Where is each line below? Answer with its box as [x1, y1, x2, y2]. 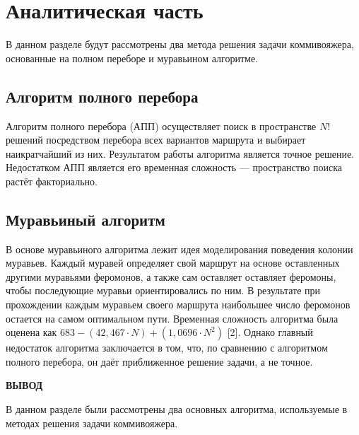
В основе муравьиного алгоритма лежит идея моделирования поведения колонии [6, 241, 353, 256]
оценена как [6, 325, 57, 340]
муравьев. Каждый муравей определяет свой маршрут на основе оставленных [6, 255, 340, 270]
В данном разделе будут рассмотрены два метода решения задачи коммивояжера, [6, 37, 354, 52]
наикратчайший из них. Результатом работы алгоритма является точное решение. [6, 146, 355, 161]
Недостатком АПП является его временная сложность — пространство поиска [6, 160, 342, 175]
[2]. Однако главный [227, 325, 313, 340]
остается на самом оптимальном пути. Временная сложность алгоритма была [6, 311, 339, 325]
